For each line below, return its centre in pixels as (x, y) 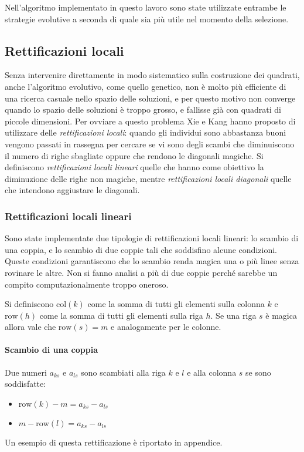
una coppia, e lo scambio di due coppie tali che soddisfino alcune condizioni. (141, 249)
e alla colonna (212, 372)
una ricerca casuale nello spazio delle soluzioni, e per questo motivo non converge (150, 98)
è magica (281, 315)
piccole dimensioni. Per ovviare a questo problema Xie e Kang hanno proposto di (150, 121)
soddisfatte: (25, 384)
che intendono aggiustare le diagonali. (72, 190)
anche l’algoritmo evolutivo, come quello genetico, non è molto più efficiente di (146, 86)
